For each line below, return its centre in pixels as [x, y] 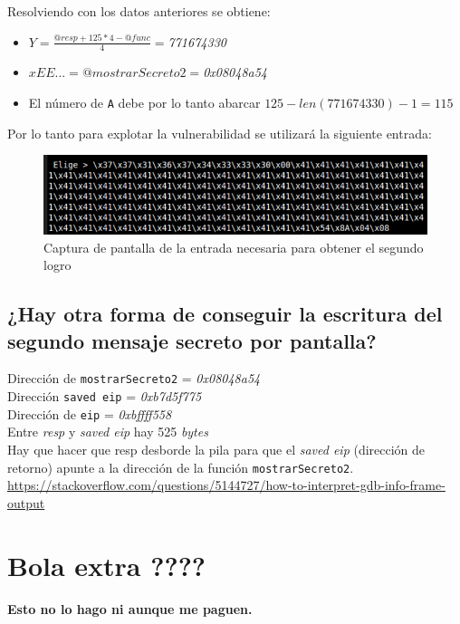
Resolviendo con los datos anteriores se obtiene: [139, 11]
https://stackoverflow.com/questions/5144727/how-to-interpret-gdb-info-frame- [226, 485]
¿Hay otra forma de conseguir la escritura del [225, 314]
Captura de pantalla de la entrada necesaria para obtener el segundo [234, 247]
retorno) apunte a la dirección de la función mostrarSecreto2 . [181, 467]
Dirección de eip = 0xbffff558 [90, 413]
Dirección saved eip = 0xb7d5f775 [105, 396]
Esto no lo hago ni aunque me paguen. [130, 608]
